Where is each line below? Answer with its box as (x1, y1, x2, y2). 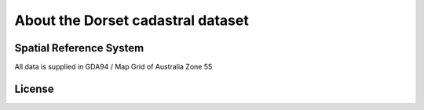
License (14, 82, 54, 95)
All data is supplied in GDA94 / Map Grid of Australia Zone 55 (14, 62, 213, 72)
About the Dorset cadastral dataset (14, 12, 249, 29)
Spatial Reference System (14, 41, 144, 55)
